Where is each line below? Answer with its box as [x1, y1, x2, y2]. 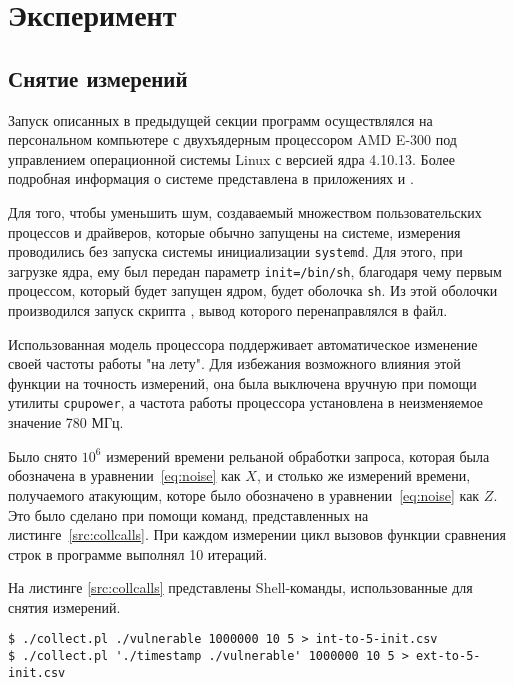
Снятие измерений [8, 62, 188, 93]
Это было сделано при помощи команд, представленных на [8, 504, 369, 525]
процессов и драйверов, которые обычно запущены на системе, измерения [8, 221, 461, 242]
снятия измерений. [8, 596, 121, 617]
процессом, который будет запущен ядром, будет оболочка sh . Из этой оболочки [8, 280, 498, 301]
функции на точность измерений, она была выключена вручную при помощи [8, 372, 477, 393]
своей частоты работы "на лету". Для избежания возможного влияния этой [8, 353, 461, 374]
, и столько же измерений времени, [256, 465, 471, 486]
